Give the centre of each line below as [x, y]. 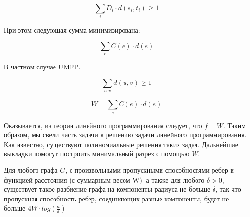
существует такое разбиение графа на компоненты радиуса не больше [107, 189]
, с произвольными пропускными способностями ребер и [150, 170]
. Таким [234, 125]
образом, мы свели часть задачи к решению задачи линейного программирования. [125, 135]
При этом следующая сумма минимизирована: [72, 30]
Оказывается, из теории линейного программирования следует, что [103, 125]
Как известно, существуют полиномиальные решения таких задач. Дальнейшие [121, 144]
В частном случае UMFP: [42, 67]
